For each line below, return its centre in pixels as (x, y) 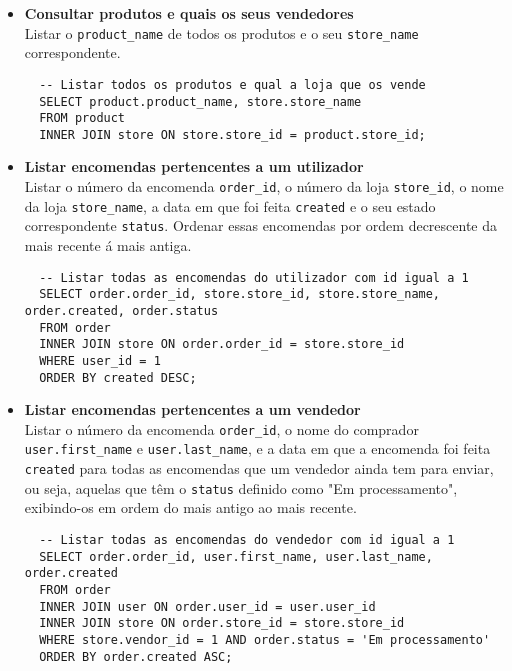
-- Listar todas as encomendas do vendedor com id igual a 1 (247, 540)
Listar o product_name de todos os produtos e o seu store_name (221, 32)
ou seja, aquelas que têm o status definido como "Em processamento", (241, 487)
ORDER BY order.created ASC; (136, 656)
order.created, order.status (121, 310)
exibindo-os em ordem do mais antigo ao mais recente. (190, 507)
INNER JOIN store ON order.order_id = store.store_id (222, 344)
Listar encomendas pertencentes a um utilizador (194, 166)
